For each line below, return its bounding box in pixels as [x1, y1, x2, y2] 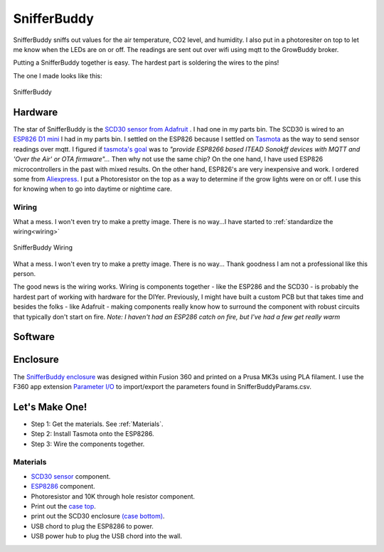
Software [13, 331, 55, 343]
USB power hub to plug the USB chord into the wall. [31, 532, 183, 541]
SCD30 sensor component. [31, 472, 111, 480]
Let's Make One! [13, 400, 87, 413]
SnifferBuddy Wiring [13, 243, 73, 252]
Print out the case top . [31, 501, 96, 510]
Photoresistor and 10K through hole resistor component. [31, 492, 196, 501]
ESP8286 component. [31, 482, 95, 491]
